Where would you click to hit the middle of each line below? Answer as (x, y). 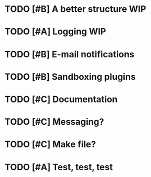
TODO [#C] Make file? (50, 144)
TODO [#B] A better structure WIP (75, 9)
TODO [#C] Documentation (61, 99)
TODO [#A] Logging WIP (55, 32)
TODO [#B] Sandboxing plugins (70, 77)
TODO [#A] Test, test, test (59, 167)
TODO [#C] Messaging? (54, 122)
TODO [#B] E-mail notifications (70, 54)
